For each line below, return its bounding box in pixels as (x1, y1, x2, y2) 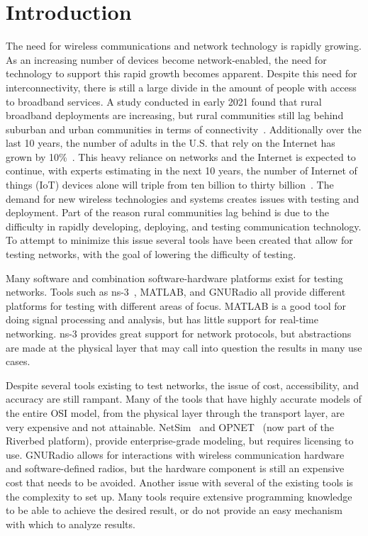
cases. (6, 354, 30, 369)
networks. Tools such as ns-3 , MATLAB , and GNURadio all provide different (6, 284, 346, 299)
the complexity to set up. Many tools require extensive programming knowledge (6, 488, 352, 503)
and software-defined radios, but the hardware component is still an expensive (6, 461, 345, 476)
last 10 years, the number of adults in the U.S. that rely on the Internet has (6, 135, 335, 150)
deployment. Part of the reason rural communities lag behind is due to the (6, 205, 329, 220)
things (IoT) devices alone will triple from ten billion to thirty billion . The (6, 177, 334, 192)
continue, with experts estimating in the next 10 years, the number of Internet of (6, 163, 357, 178)
